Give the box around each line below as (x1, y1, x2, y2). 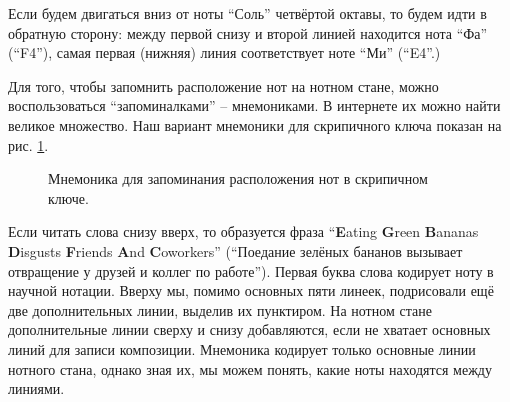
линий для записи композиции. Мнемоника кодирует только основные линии (8, 338, 476, 359)
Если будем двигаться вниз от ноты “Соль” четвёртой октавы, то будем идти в (8, 3, 487, 23)
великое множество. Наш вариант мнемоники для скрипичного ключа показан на (8, 114, 502, 135)
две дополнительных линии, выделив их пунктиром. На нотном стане (8, 299, 432, 320)
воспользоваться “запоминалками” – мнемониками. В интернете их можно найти (8, 95, 501, 116)
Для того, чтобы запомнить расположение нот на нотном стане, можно (8, 75, 439, 96)
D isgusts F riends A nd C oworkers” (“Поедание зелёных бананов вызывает (8, 240, 463, 261)
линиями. (8, 378, 65, 399)
